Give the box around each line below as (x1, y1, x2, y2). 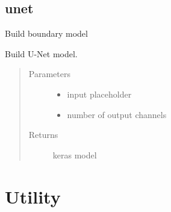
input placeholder (67, 87, 132, 100)
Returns (28, 128, 58, 141)
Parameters (28, 67, 70, 80)
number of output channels (67, 108, 167, 120)
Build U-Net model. (5, 47, 78, 60)
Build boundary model (5, 27, 88, 40)
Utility (5, 184, 61, 208)
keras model (52, 148, 97, 161)
